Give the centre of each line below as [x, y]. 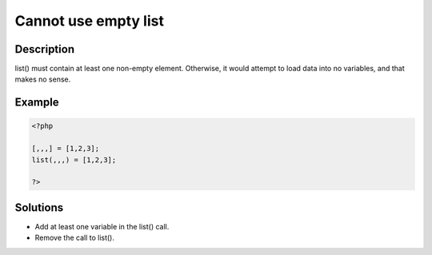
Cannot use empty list [89, 21]
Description [45, 49]
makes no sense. [43, 79]
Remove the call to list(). [75, 238]
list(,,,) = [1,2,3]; [74, 159]
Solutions [39, 207]
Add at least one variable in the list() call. [102, 226]
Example [37, 103]
